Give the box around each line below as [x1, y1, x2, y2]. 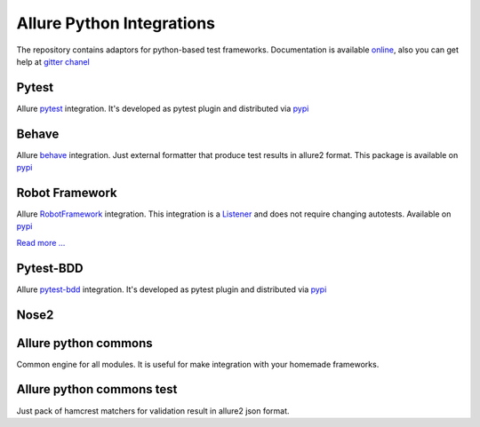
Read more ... [16, 237, 66, 248]
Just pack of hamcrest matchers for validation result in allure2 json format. [16, 405, 290, 416]
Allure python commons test [16, 382, 178, 397]
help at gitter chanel [16, 56, 91, 67]
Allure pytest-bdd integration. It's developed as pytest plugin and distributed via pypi [16, 284, 327, 295]
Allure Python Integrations [16, 13, 216, 33]
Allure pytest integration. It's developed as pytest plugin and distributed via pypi [16, 103, 309, 114]
